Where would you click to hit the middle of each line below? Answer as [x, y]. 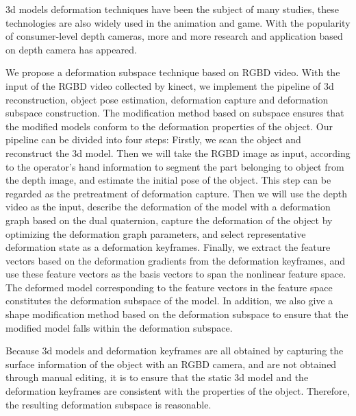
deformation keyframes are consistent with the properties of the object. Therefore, [178, 391]
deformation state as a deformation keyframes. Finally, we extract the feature [168, 247]
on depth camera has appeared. [71, 49]
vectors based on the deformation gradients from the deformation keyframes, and [175, 260]
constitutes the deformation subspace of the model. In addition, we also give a [169, 301]
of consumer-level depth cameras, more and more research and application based [174, 36]
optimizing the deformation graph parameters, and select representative [156, 233]
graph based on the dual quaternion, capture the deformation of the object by [169, 220]
